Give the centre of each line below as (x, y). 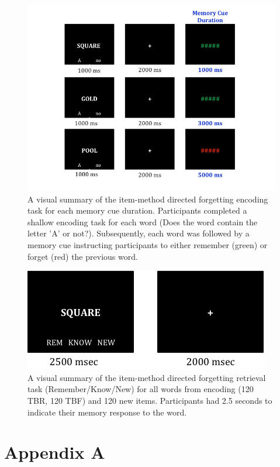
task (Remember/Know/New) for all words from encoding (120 (141, 389)
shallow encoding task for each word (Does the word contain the (143, 222)
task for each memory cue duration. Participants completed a (137, 210)
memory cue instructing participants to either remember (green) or (148, 244)
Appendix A (55, 452)
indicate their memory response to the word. (107, 412)
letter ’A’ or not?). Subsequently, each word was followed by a (139, 233)
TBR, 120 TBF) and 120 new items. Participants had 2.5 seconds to (150, 400)
